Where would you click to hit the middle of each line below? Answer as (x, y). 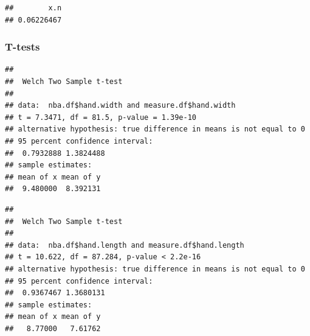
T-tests (22, 47)
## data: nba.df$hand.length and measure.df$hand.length (125, 245)
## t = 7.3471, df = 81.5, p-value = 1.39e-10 (101, 117)
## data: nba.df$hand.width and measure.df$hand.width (120, 106)
